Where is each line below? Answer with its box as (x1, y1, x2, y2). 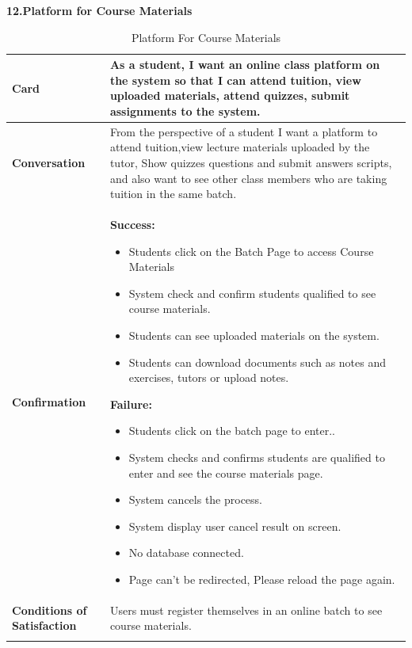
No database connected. (128, 544, 244, 561)
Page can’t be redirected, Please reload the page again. (128, 570, 395, 587)
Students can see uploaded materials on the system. (128, 327, 380, 343)
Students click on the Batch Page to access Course (128, 242, 374, 259)
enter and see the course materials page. (128, 464, 323, 481)
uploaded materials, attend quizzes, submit (109, 87, 350, 104)
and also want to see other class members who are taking (109, 170, 387, 186)
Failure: (109, 395, 152, 412)
